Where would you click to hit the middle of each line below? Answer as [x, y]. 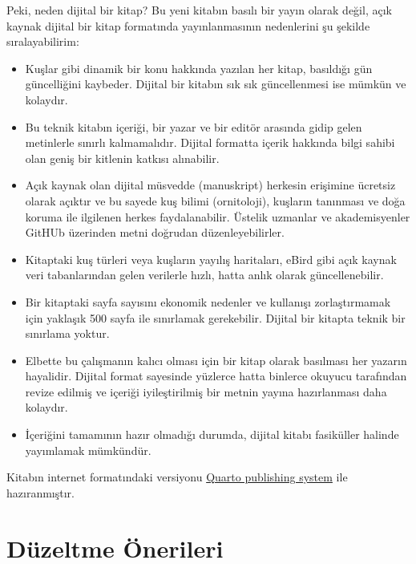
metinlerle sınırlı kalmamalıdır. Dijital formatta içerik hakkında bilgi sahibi [210, 142]
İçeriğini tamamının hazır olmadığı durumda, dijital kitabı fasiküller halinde [212, 434]
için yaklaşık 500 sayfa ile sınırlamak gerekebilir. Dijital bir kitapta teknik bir [215, 317]
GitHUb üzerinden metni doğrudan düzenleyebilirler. [155, 232]
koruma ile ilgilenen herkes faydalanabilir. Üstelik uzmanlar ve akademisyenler [218, 216]
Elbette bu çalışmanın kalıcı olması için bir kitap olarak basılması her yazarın [216, 360]
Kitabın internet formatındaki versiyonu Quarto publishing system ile [177, 477]
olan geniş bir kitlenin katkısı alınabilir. [122, 158]
